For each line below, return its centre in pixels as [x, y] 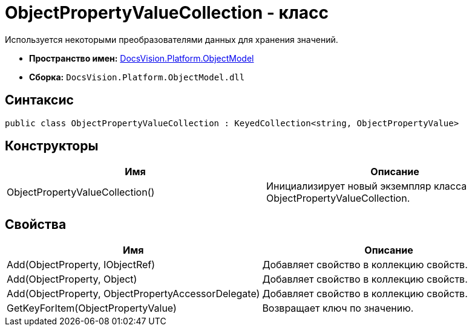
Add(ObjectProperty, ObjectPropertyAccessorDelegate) [133, 294]
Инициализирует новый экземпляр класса [367, 186]
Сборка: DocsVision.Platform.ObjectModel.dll [137, 77]
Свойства [36, 224]
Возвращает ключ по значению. [338, 308]
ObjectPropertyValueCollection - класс [167, 13]
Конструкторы [52, 146]
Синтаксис [39, 100]
